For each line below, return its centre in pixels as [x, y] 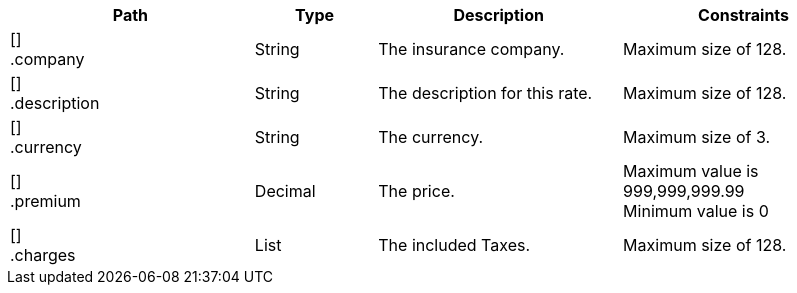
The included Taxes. [454, 245]
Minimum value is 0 [696, 211]
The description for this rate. [485, 93]
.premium [45, 201]
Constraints [744, 15]
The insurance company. [471, 49]
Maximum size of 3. [697, 137]
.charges [43, 255]
